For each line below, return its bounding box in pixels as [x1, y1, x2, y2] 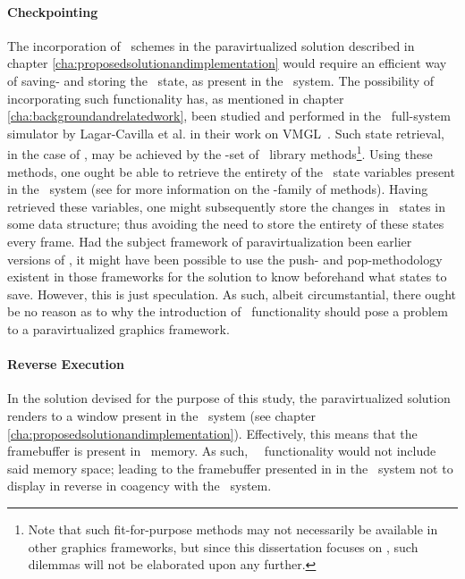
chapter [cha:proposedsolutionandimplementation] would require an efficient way [7, 54, 447, 72]
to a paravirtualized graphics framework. [7, 319, 230, 338]
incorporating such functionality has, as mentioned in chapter [7, 88, 344, 107]
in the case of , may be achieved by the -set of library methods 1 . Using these [7, 142, 433, 164]
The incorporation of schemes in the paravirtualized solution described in [7, 36, 415, 55]
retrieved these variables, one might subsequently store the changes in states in [7, 197, 445, 215]
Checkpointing [7, 2, 98, 21]
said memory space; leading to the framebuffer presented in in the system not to [7, 458, 453, 477]
